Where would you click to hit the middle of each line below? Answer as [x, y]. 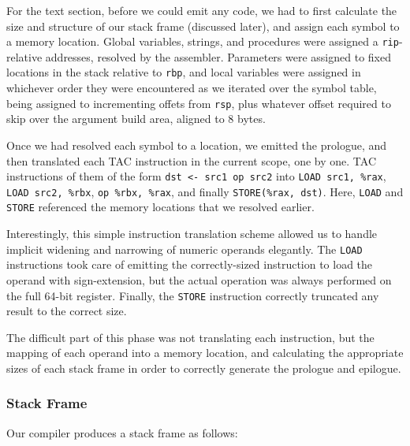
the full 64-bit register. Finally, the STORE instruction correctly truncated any [193, 295]
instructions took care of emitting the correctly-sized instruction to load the [190, 264]
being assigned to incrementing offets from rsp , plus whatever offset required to [199, 103]
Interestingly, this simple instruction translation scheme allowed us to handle [192, 234]
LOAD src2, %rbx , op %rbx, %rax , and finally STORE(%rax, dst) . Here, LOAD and [205, 191]
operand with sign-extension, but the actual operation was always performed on [199, 279]
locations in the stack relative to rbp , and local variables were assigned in [184, 72]
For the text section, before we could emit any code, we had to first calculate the [202, 10]
